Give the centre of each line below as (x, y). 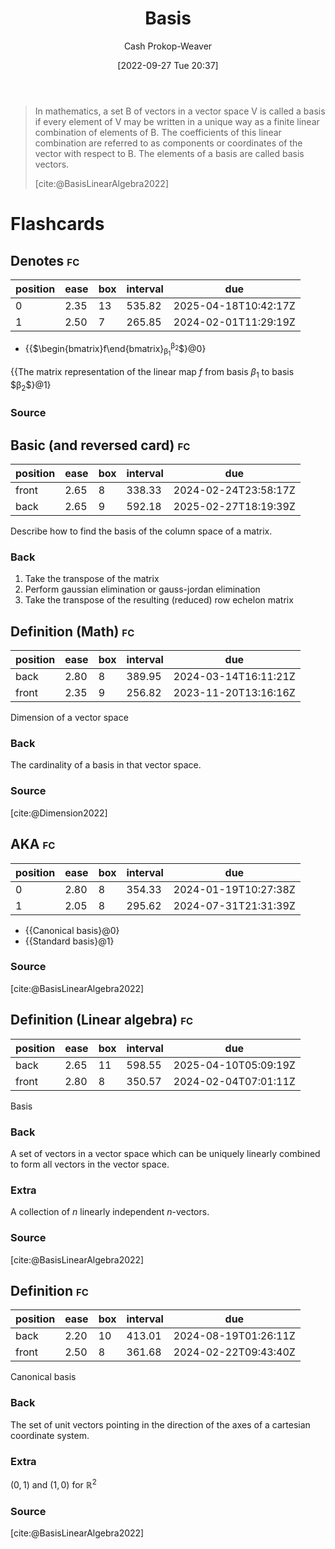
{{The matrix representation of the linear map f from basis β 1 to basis (152, 372)
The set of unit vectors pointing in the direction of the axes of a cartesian (160, 1424)
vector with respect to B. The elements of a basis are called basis (169, 153)
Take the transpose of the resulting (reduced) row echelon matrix (159, 600)
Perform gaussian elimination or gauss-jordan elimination (142, 589)
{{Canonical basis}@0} (72, 930)
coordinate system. (50, 1435)
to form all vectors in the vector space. (90, 1164)
